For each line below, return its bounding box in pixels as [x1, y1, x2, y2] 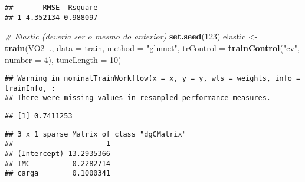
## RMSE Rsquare [5, 4, 98, 12]
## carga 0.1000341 [5, 169, 110, 178]
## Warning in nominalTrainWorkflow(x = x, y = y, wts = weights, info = [5, 74, 301, 83]
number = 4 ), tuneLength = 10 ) [5, 53, 122, 65]
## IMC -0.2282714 [5, 159, 110, 168]
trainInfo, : [5, 84, 55, 92]
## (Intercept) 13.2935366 [5, 150, 110, 158]
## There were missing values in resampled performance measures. [5, 94, 271, 102]
